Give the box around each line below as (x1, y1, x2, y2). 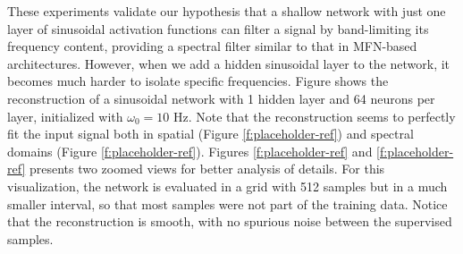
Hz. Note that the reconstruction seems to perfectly (173, 106, 456, 125)
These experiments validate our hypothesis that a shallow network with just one (7, 2, 446, 20)
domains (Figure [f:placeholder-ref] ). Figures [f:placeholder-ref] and (7, 141, 373, 160)
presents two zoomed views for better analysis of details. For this (29, 159, 385, 178)
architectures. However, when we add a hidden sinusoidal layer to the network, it (7, 54, 450, 72)
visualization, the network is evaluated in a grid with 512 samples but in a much (7, 176, 448, 195)
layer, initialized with (7, 106, 123, 125)
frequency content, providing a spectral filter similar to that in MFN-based (7, 37, 417, 55)
